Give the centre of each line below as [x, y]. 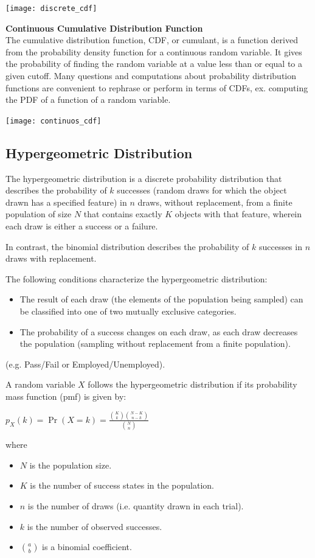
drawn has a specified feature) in [66, 202]
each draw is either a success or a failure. [82, 226]
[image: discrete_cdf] [51, 9]
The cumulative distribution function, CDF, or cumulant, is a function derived [152, 40]
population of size [39, 214]
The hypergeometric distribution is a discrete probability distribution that [144, 178]
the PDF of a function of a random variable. [88, 99]
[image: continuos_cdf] [54, 121]
